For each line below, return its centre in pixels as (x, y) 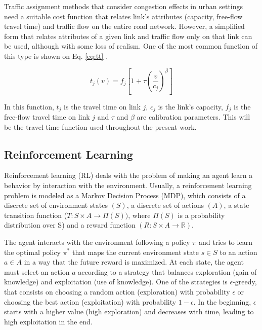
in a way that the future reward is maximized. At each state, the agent (134, 262)
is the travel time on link (102, 106)
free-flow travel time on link (47, 117)
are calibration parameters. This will (193, 117)
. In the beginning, (222, 301)
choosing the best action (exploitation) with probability (90, 301)
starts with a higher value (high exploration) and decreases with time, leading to (129, 311)
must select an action (37, 271)
